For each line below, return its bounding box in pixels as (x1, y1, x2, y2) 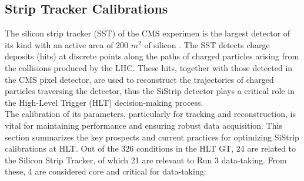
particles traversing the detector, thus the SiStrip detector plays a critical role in (5, 85, 295, 97)
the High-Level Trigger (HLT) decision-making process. (5, 96, 203, 108)
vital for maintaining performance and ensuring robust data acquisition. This (5, 119, 282, 131)
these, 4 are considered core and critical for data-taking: (5, 165, 206, 177)
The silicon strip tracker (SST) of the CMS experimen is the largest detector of (5, 27, 290, 39)
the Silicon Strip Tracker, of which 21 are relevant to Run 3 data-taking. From (5, 153, 287, 166)
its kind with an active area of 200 (5, 38, 129, 51)
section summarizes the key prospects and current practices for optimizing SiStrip (5, 130, 299, 143)
